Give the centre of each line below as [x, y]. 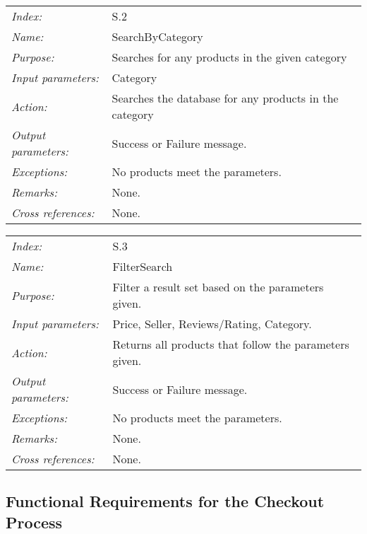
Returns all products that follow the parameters [231, 344]
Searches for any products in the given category [229, 57]
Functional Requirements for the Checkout [165, 501]
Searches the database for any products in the [225, 98]
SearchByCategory [157, 36]
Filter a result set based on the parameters [218, 287]
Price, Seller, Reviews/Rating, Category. [212, 324]
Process [34, 522]
